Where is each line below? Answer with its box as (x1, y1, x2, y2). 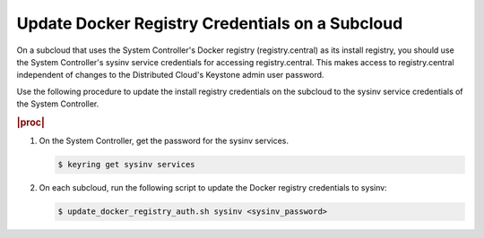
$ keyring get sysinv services (57, 159, 196, 170)
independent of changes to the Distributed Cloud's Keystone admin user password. (16, 70, 324, 81)
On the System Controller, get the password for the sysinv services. (39, 135, 289, 147)
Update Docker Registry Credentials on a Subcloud (16, 13, 403, 33)
